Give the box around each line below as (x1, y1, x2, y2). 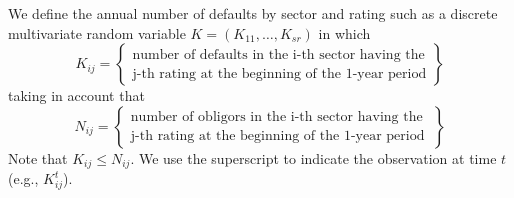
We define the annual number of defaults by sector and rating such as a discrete (8, 3, 498, 23)
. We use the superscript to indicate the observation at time (130, 147, 497, 168)
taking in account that (8, 85, 145, 106)
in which (318, 22, 371, 43)
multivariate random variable (8, 22, 186, 43)
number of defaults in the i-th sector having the (132, 47, 425, 62)
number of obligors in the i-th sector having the (130, 110, 423, 125)
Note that (8, 147, 68, 168)
